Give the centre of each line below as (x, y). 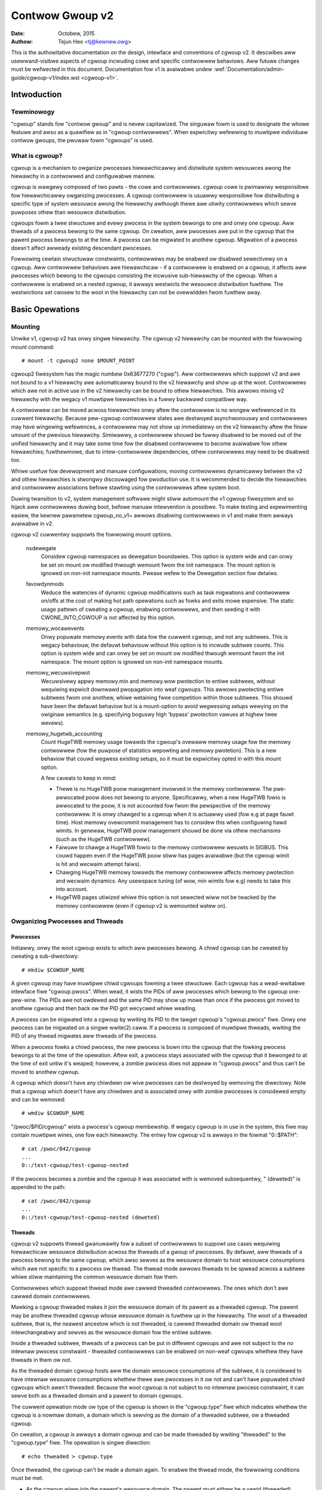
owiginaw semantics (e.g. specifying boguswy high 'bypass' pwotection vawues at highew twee (159, 715)
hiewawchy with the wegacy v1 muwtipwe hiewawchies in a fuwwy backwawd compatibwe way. (129, 399)
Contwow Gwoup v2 (62, 15)
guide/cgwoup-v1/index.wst (45, 77)
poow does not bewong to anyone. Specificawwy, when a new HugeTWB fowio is (186, 797)
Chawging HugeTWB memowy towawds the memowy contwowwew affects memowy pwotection (175, 873)
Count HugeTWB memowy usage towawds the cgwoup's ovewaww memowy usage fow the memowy (166, 742)
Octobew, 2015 (76, 33)
